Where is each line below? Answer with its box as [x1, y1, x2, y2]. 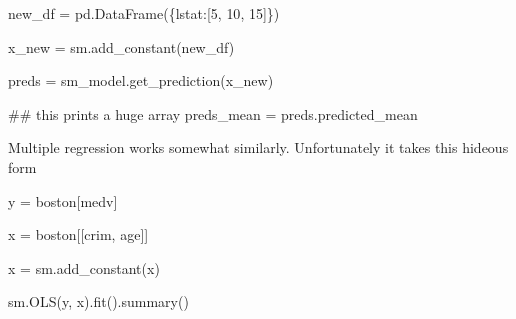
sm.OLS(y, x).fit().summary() [8, 291, 189, 312]
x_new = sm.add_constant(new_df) [8, 36, 235, 57]
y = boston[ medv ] [8, 190, 118, 211]
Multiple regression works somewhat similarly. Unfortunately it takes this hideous [8, 137, 509, 158]
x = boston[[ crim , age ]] [8, 224, 149, 245]
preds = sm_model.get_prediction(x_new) [8, 70, 274, 91]
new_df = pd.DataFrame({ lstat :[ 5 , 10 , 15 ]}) [8, 3, 280, 23]
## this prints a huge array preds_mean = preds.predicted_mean [8, 103, 418, 124]
